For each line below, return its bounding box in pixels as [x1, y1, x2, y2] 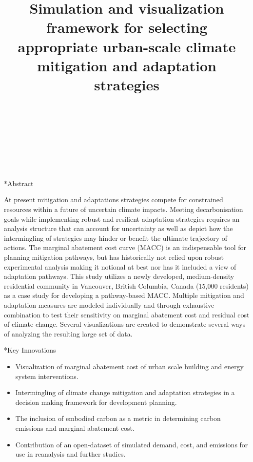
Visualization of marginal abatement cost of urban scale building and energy [15, 361, 244, 371]
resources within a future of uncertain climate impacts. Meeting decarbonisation [4, 204, 243, 214]
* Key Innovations [4, 345, 56, 355]
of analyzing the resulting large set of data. [4, 328, 133, 338]
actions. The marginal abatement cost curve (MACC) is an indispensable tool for [4, 242, 247, 252]
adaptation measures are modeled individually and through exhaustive [4, 299, 214, 310]
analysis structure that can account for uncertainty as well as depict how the [4, 223, 233, 233]
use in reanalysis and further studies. [15, 449, 126, 459]
